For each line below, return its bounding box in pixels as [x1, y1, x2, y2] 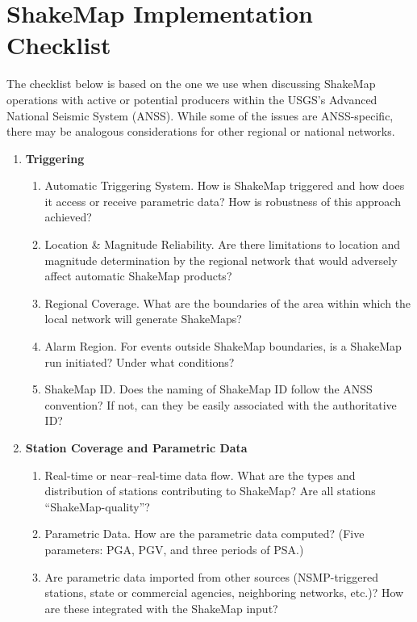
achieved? [44, 208, 92, 225]
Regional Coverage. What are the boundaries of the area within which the [44, 294, 411, 311]
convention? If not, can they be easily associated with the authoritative [44, 396, 397, 413]
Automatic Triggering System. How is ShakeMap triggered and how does [44, 177, 405, 194]
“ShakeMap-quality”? [44, 498, 150, 515]
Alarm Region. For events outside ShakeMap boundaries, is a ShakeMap [44, 338, 402, 355]
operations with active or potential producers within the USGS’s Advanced [6, 90, 377, 107]
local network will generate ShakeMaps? [44, 310, 242, 327]
